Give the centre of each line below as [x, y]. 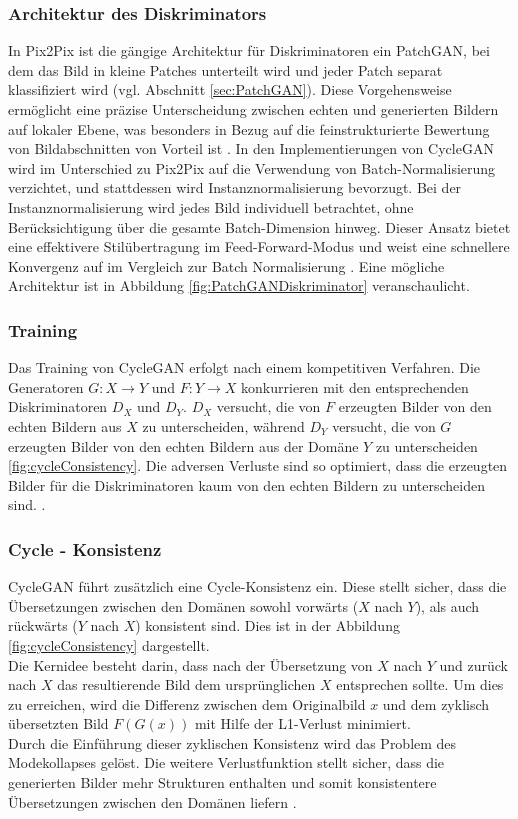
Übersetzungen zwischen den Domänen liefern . [152, 801]
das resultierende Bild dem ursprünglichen [186, 684]
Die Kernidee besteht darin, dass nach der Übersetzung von [190, 664]
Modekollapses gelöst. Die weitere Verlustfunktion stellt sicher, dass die [226, 762]
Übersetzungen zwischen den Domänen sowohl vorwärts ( [183, 605]
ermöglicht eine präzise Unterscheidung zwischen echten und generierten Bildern [253, 109]
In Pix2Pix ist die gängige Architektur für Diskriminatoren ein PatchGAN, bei [249, 50]
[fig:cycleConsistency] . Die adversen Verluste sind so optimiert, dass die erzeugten [258, 465]
